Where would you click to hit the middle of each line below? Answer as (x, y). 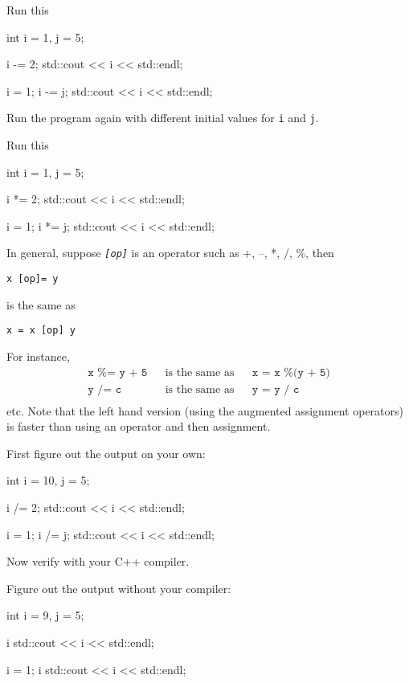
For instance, (38, 356)
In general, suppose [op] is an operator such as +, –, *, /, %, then (170, 253)
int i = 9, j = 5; (45, 615)
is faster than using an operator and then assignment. (139, 426)
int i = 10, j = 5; (48, 480)
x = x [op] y (41, 331)
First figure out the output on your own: (106, 453)
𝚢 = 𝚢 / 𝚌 (276, 389)
